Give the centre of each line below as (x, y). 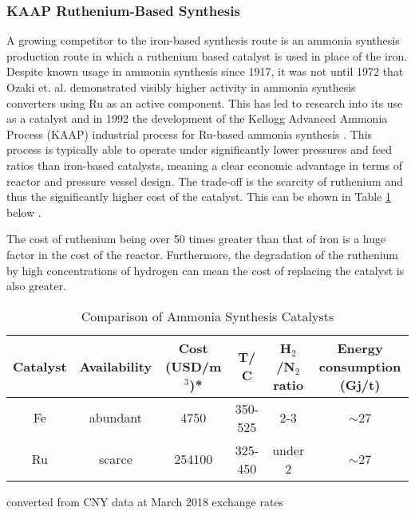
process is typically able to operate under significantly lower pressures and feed (199, 149)
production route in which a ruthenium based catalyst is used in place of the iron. (207, 55)
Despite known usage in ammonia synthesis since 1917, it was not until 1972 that (205, 71)
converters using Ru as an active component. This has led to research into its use (205, 102)
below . (24, 212)
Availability (116, 366)
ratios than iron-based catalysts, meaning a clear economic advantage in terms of (204, 165)
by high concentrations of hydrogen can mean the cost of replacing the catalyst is (206, 270)
